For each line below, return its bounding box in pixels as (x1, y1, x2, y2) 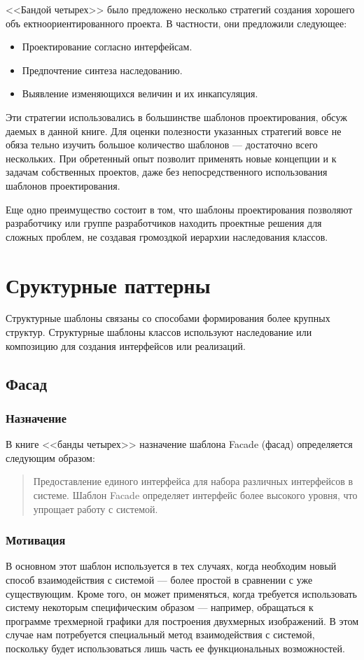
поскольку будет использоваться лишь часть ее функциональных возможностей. (6, 640, 345, 655)
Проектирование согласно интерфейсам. (22, 39, 192, 54)
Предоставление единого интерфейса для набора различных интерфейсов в (33, 474, 353, 489)
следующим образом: (6, 450, 95, 465)
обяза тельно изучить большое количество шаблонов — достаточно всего (6, 137, 318, 152)
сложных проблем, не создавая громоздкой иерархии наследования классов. (6, 229, 328, 244)
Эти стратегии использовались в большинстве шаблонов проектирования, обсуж (6, 109, 347, 124)
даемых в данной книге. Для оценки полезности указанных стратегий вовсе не (6, 123, 342, 138)
